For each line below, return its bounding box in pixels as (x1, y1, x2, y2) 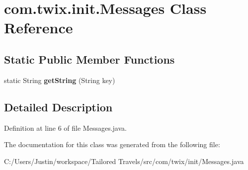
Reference (4, 17, 73, 38)
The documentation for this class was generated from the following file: (4, 139, 220, 150)
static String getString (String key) (4, 75, 115, 85)
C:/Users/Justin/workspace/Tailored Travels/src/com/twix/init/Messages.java (4, 156, 244, 166)
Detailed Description (4, 99, 113, 114)
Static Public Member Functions (4, 51, 175, 67)
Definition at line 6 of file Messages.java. (4, 122, 127, 133)
